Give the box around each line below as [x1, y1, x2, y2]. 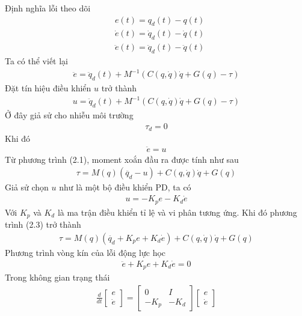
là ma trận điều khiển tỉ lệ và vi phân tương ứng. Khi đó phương [57, 205, 297, 218]
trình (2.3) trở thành [5, 218, 81, 231]
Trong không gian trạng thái [5, 271, 110, 284]
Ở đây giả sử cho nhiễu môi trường [5, 108, 134, 121]
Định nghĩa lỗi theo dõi [5, 2, 91, 14]
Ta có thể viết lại [5, 55, 68, 67]
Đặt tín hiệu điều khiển [5, 82, 91, 94]
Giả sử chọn [5, 181, 49, 193]
